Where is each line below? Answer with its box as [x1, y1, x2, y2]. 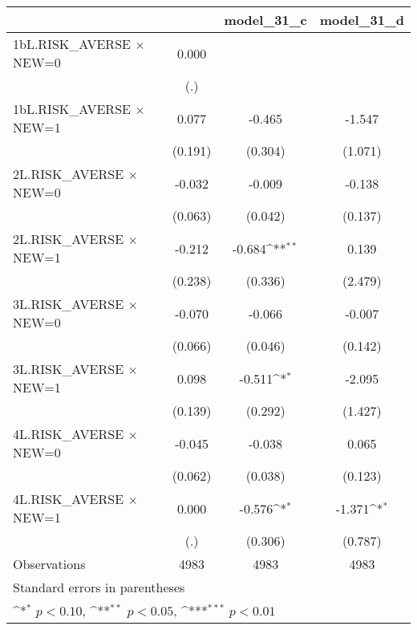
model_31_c [224, 10, 307, 29]
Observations [13, 555, 86, 573]
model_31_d [319, 10, 404, 29]
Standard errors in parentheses [13, 578, 185, 596]
